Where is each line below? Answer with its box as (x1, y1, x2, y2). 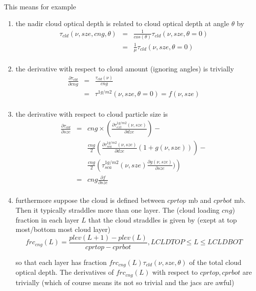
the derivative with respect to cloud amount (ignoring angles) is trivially (15, 64, 234, 74)
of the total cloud (189, 257, 242, 267)
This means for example (4, 1, 76, 11)
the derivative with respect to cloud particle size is (15, 108, 168, 119)
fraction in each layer (15, 214, 79, 225)
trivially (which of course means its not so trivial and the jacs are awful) (15, 277, 234, 287)
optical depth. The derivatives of (15, 267, 114, 277)
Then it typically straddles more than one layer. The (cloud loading (15, 205, 220, 215)
